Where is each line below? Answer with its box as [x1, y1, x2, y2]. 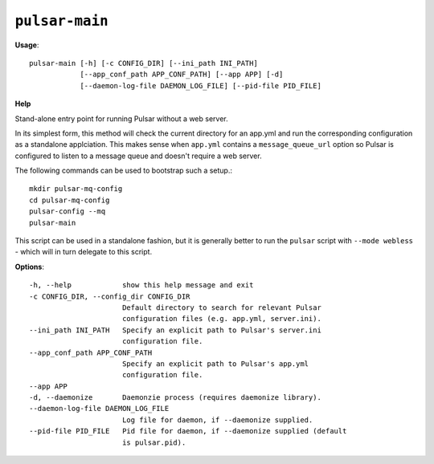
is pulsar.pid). [121, 438, 186, 447]
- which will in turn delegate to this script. [14, 247, 153, 257]
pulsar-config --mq [29, 207, 106, 216]
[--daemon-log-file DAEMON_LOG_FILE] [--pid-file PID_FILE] [80, 81, 321, 90]
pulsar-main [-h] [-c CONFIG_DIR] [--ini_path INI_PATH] [29, 59, 259, 67]
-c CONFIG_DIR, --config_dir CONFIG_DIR [29, 291, 190, 301]
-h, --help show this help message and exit [29, 281, 254, 290]
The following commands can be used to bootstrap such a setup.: [14, 165, 233, 176]
